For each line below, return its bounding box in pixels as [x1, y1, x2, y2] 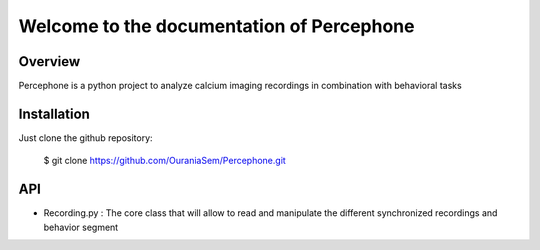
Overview [18, 53, 81, 70]
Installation [18, 105, 90, 122]
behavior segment [43, 221, 119, 233]
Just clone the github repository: [18, 131, 154, 144]
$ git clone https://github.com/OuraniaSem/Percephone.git [43, 155, 287, 167]
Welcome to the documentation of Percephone [18, 15, 415, 37]
